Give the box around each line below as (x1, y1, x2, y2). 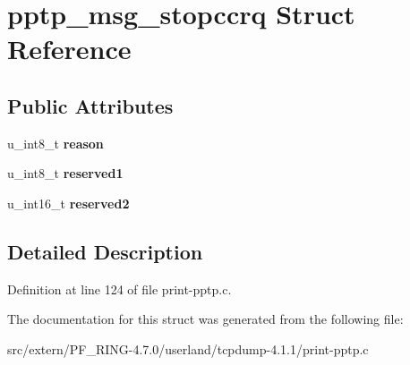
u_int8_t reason (7, 133, 104, 152)
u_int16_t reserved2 (7, 193, 130, 212)
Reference (7, 30, 132, 67)
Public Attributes (7, 91, 174, 119)
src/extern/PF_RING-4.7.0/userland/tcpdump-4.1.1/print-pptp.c (7, 339, 369, 358)
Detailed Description (7, 237, 203, 265)
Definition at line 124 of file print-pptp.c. (7, 279, 232, 298)
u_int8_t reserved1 (7, 164, 124, 182)
